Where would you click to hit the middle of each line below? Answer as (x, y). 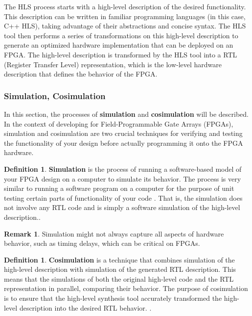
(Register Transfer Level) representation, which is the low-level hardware (113, 64)
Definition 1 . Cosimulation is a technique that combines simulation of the (119, 259)
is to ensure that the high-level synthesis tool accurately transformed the (113, 298)
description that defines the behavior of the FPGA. (81, 74)
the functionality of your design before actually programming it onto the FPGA (124, 143)
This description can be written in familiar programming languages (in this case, (125, 16)
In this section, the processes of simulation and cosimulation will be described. (126, 114)
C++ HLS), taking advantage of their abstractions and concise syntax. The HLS (125, 26)
